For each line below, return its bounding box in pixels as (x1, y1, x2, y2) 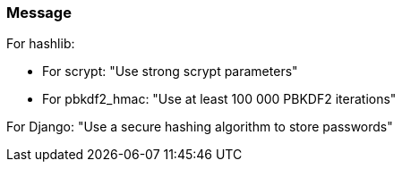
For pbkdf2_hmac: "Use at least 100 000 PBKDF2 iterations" (42, 91, 397, 107)
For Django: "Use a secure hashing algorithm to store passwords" (6, 119, 393, 135)
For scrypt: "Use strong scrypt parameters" (42, 63, 298, 80)
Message (6, 4, 72, 21)
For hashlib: (6, 36, 75, 52)
